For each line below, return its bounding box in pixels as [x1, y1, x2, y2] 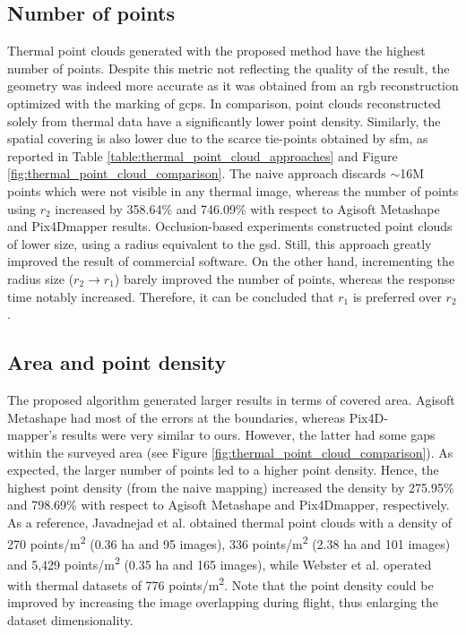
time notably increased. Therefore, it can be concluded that [7, 287, 334, 305]
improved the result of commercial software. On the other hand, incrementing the [7, 252, 454, 270]
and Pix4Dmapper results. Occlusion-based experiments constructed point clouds [7, 217, 453, 236]
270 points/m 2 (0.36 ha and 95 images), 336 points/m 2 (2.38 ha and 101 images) [7, 531, 451, 553]
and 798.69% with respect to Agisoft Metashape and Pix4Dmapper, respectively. [7, 495, 450, 514]
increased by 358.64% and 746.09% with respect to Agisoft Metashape [55, 199, 440, 218]
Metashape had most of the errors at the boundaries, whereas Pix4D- [7, 408, 388, 426]
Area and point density [7, 348, 227, 376]
